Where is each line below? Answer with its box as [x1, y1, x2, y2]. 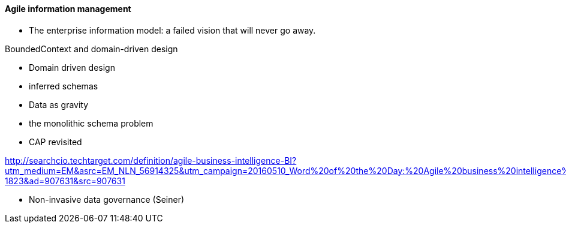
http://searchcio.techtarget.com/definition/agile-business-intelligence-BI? [5, 155, 297, 166]
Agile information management [5, 4, 131, 14]
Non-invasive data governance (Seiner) [29, 194, 185, 205]
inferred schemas [29, 80, 98, 91]
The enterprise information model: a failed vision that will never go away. [29, 25, 316, 35]
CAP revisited [29, 136, 82, 147]
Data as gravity [29, 99, 89, 110]
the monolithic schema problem [29, 118, 153, 128]
